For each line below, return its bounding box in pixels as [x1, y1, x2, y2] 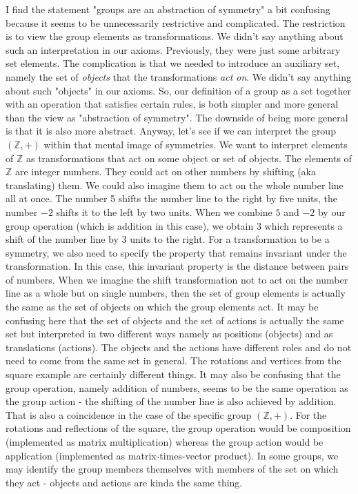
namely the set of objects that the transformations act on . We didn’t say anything [6, 69, 352, 83]
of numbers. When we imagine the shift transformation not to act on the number [6, 272, 348, 286]
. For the [290, 407, 327, 422]
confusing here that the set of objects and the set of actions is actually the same [6, 313, 344, 327]
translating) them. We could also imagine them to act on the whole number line [6, 177, 344, 192]
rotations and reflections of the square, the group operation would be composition [6, 421, 351, 435]
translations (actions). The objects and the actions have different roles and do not [6, 339, 352, 354]
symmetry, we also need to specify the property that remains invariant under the [6, 245, 347, 259]
